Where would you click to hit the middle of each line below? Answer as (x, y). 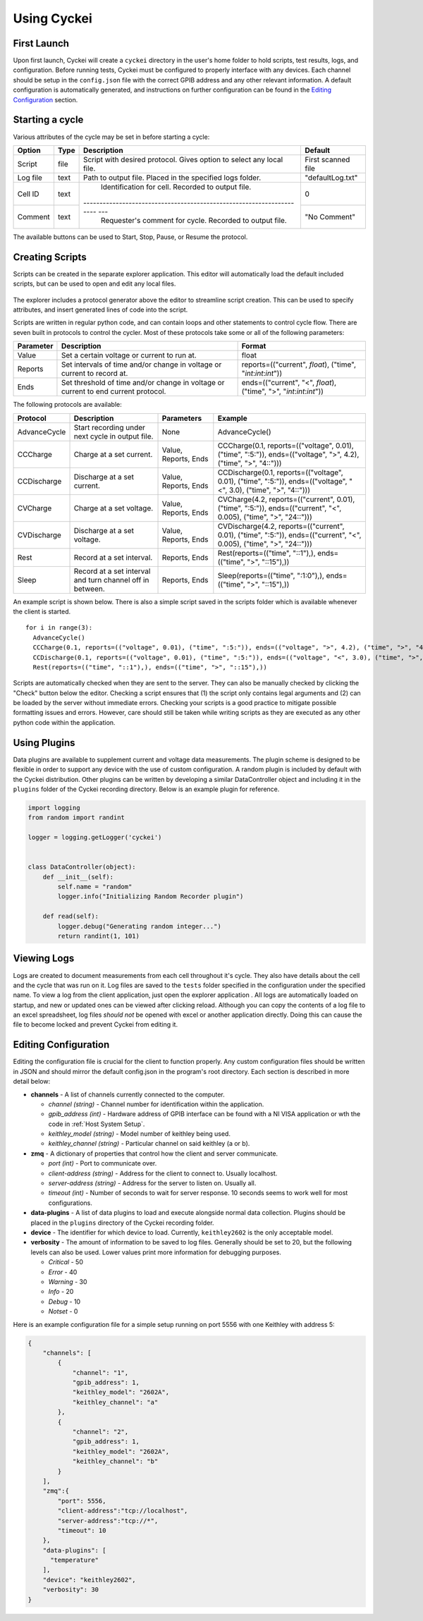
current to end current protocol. (114, 391)
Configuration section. (45, 99)
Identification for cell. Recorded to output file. (176, 187)
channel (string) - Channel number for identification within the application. (156, 1104)
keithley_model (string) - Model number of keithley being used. (139, 1134)
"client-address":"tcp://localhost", (123, 1511)
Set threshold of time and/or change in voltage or (143, 383)
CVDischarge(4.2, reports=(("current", (281, 526)
